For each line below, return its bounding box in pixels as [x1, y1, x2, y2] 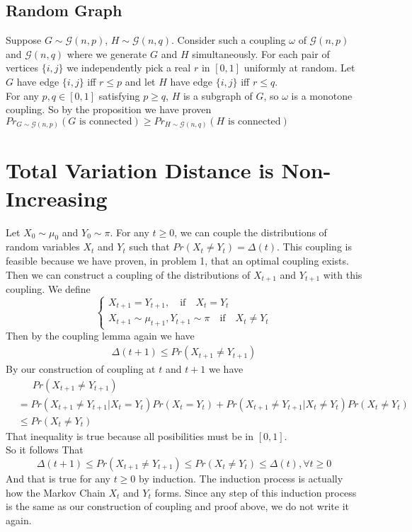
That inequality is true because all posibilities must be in [6, 428, 254, 443]
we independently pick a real [67, 60, 191, 75]
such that [129, 239, 170, 254]
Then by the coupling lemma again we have [6, 328, 195, 343]
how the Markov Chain [6, 485, 105, 499]
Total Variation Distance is [6, 156, 274, 185]
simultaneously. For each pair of [192, 46, 330, 61]
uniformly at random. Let [244, 60, 355, 75]
